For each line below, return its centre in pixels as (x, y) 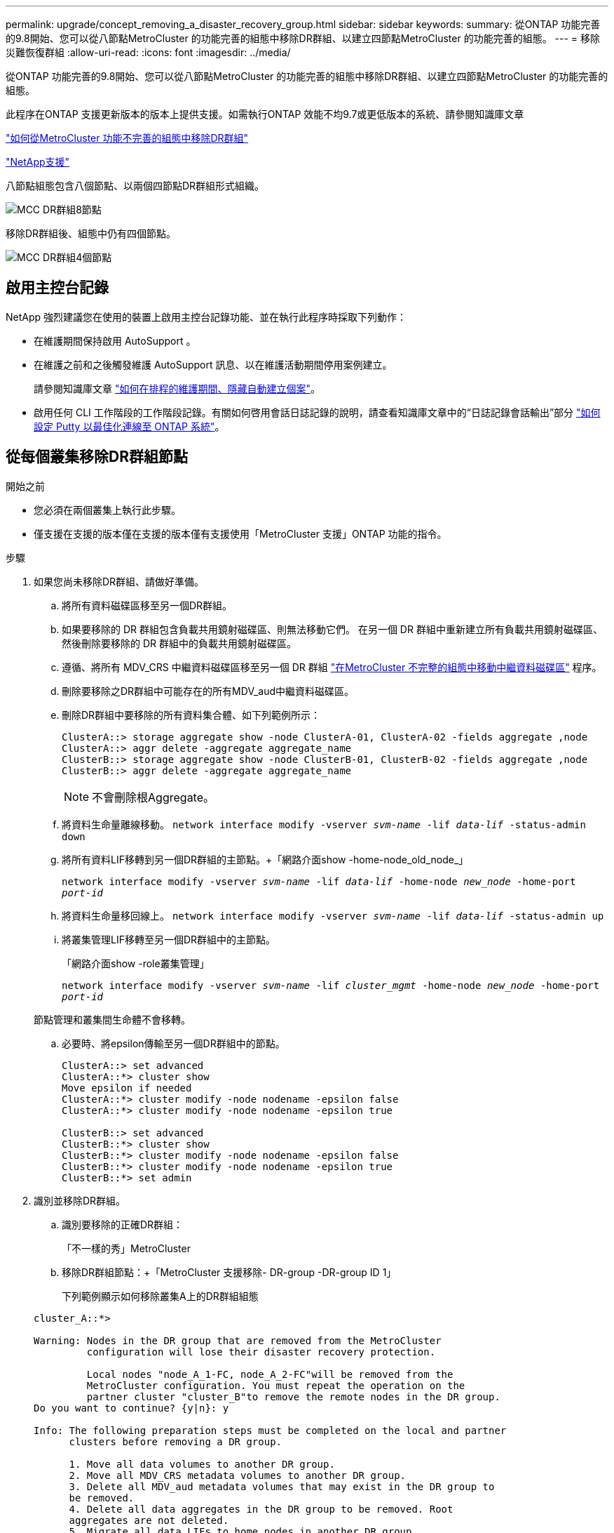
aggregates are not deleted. (149, 1520)
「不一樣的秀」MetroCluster (126, 1248)
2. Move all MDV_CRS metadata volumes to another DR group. (238, 1475)
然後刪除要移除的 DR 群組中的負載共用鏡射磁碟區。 (179, 643)
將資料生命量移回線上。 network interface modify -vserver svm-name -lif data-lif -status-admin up (333, 915)
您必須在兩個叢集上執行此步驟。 (107, 510)
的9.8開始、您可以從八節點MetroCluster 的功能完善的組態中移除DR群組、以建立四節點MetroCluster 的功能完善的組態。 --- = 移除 (303, 38)
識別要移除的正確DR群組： (123, 1224)
